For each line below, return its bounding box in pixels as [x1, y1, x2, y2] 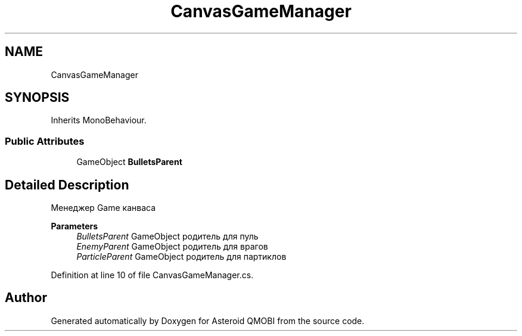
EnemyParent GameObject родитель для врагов [76, 241, 268, 252]
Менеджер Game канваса [51, 203, 156, 213]
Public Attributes [5, 135, 85, 147]
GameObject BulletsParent [76, 157, 182, 167]
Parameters [51, 221, 98, 232]
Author [5, 290, 47, 306]
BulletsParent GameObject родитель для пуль [76, 231, 259, 242]
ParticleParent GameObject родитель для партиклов [76, 251, 287, 262]
